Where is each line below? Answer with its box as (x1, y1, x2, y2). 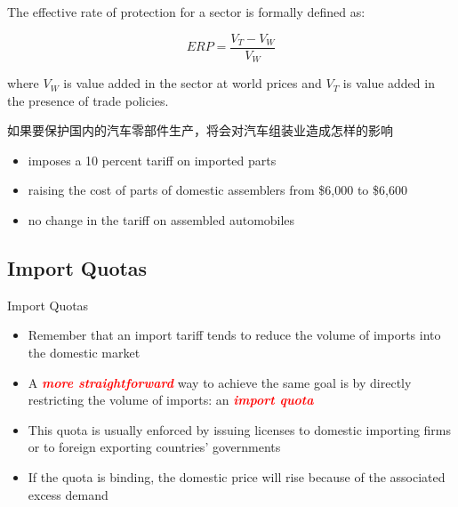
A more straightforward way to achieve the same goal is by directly (28, 373, 412, 391)
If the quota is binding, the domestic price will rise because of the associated (28, 468, 446, 487)
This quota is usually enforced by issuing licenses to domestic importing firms (28, 420, 452, 439)
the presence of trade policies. (7, 91, 169, 109)
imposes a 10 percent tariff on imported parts (28, 150, 277, 169)
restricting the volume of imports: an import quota (28, 390, 314, 409)
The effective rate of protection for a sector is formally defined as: (7, 3, 366, 20)
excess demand (28, 485, 108, 503)
